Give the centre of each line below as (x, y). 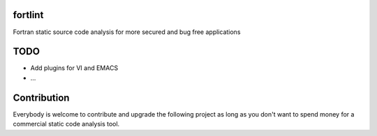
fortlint (28, 15)
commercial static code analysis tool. (66, 124)
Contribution (41, 97)
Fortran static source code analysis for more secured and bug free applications (127, 32)
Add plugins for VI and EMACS (74, 68)
